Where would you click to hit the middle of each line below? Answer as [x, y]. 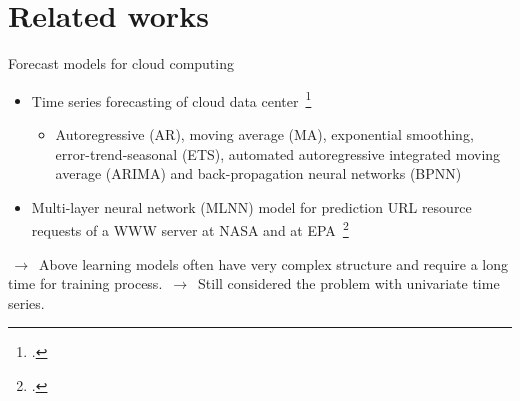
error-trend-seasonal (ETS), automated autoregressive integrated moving [278, 153]
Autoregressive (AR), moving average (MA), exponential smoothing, [264, 133]
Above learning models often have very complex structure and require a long [274, 263]
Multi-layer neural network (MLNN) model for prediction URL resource [251, 206]
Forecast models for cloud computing [121, 63]
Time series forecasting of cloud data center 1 [171, 99]
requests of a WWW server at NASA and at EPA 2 [190, 228]
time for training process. [85, 283]
